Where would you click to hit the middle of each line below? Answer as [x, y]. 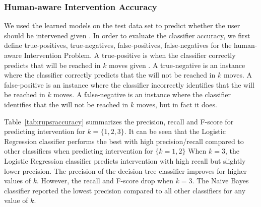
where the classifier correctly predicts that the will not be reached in [110, 75]
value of [16, 200]
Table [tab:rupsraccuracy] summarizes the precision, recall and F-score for [119, 121]
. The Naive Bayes [220, 181]
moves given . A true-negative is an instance [177, 65]
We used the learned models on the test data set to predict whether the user [122, 25]
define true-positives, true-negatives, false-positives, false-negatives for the [118, 45]
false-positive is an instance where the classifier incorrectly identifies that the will [129, 84]
